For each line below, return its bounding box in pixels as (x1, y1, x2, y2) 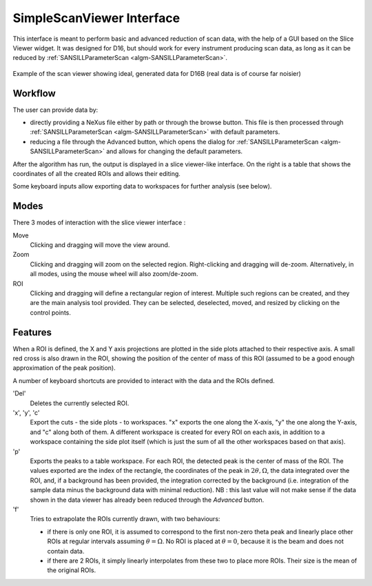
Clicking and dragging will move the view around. (30, 241, 170, 249)
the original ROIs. (47, 566, 96, 574)
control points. (30, 308, 72, 317)
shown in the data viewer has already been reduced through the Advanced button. (30, 496, 265, 504)
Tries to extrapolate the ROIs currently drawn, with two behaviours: (30, 515, 220, 523)
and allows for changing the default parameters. (105, 147, 243, 155)
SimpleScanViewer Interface (12, 10, 180, 26)
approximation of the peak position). (12, 364, 116, 372)
